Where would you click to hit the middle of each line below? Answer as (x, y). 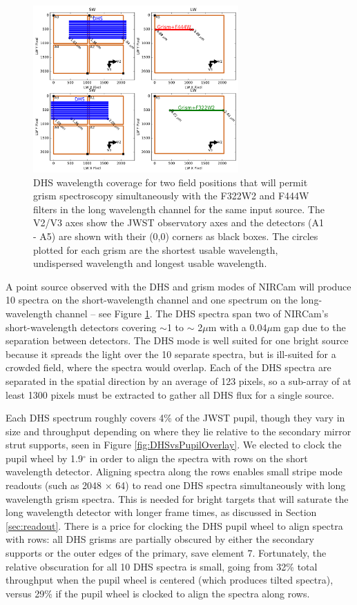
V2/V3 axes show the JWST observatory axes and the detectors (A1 (179, 222)
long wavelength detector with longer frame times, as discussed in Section (161, 512)
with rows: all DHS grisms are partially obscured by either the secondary (160, 539)
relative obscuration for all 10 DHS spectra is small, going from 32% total (162, 566)
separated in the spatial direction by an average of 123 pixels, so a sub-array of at (178, 380)
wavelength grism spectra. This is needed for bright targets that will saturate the (177, 498)
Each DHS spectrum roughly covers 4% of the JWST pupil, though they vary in (175, 418)
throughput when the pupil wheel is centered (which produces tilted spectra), (170, 580)
